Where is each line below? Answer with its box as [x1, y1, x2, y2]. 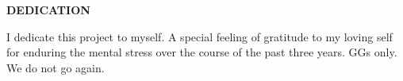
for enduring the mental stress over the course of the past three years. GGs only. [6, 44, 397, 60]
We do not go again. [6, 59, 105, 75]
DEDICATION [6, 2, 90, 17]
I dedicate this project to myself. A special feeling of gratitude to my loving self [6, 28, 393, 44]
